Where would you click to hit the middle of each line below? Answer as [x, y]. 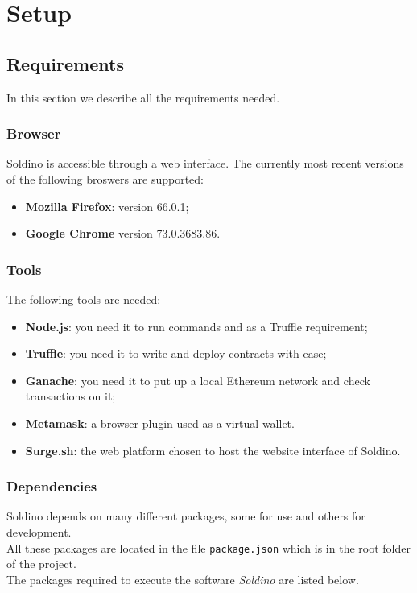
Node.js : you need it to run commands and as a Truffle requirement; [196, 326]
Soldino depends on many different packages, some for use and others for [186, 516]
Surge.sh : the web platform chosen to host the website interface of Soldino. [213, 450]
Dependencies [52, 486]
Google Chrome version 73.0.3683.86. [123, 233]
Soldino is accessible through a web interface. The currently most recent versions [205, 163]
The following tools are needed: [84, 299]
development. [39, 531]
